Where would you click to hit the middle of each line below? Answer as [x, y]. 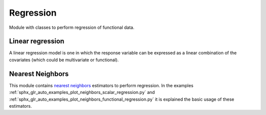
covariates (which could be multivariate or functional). [64, 60]
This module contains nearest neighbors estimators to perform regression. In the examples [101, 85]
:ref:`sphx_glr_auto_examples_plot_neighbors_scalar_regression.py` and [82, 92]
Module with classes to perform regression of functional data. [72, 27]
